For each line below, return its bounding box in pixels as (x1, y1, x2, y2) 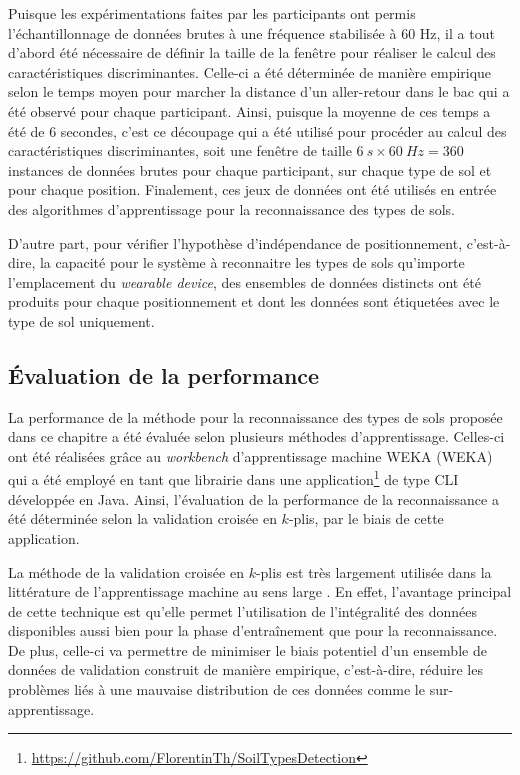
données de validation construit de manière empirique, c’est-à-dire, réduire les (8, 659, 483, 680)
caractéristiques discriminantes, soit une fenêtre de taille (8, 140, 352, 161)
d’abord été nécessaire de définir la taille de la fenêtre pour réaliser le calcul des (8, 42, 496, 63)
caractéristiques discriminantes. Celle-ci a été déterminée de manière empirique (8, 61, 492, 82)
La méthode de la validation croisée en (8, 561, 244, 582)
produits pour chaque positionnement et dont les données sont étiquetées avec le (8, 291, 500, 312)
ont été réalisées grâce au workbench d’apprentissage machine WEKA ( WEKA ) (8, 445, 493, 466)
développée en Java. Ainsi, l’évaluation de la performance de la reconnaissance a (8, 488, 499, 509)
